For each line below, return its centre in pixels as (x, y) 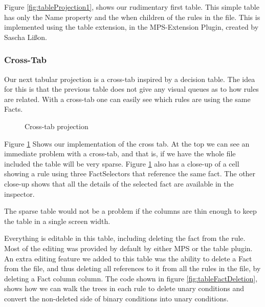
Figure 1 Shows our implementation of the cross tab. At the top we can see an (127, 143)
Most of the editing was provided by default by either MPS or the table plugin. (128, 248)
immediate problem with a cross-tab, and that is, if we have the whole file (120, 153)
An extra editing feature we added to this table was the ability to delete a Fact (128, 258)
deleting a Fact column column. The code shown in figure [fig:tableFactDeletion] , (131, 278)
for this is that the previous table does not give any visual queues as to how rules (131, 89)
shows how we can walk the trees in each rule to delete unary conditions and (124, 288)
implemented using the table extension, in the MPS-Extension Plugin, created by (131, 27)
